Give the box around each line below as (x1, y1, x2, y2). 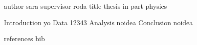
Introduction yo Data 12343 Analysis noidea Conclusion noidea (4, 17, 193, 27)
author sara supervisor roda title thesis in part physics (4, 1, 167, 11)
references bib (4, 33, 45, 44)
